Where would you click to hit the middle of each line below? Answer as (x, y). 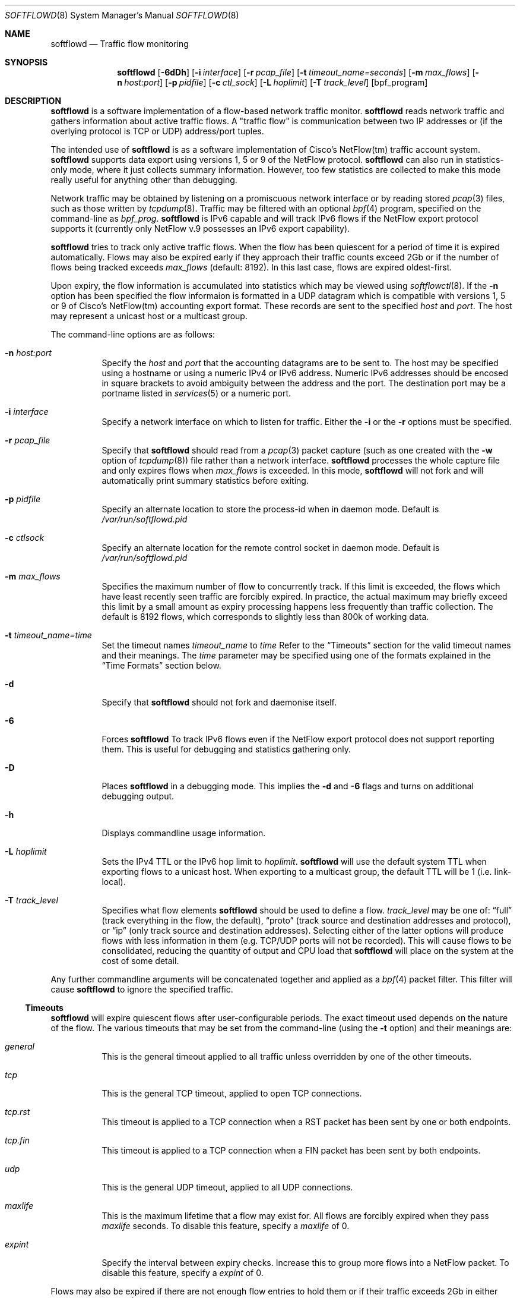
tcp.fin (17, 1140)
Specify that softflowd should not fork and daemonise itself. (219, 702)
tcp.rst (18, 1112)
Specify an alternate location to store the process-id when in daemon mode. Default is (270, 509)
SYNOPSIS (26, 62)
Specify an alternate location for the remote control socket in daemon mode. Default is (271, 548)
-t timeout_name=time (48, 635)
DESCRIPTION (33, 101)
